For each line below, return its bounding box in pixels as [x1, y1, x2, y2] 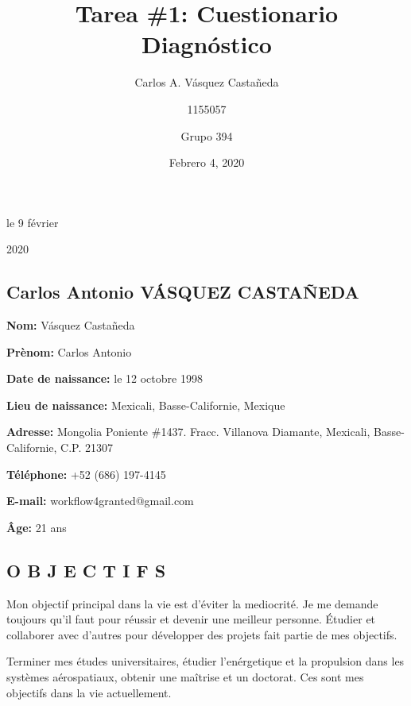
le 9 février [6, 214, 59, 230]
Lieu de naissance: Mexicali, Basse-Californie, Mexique [6, 396, 285, 413]
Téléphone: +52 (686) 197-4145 [6, 465, 166, 482]
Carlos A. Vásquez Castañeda [134, 74, 279, 91]
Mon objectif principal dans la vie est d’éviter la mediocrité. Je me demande [6, 595, 378, 611]
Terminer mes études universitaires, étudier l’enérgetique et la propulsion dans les [6, 653, 405, 669]
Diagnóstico [142, 28, 272, 60]
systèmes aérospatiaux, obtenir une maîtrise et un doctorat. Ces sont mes [6, 669, 364, 685]
